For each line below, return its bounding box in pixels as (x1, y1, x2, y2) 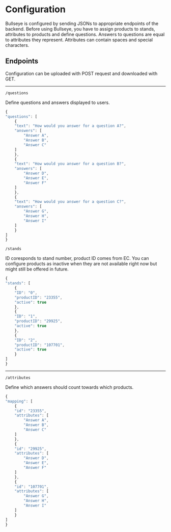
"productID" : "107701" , (14, 342, 65, 348)
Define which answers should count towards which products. (5, 384, 134, 390)
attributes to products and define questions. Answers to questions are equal (5, 31, 165, 37)
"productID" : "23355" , (14, 295, 63, 300)
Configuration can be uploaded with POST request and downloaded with (5, 70, 158, 76)
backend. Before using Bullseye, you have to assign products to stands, (5, 25, 155, 32)
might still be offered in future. (5, 266, 69, 272)
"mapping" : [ (5, 398, 33, 404)
